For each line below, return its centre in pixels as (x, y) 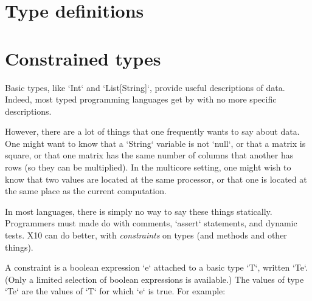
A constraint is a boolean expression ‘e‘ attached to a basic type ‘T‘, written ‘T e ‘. (156, 267)
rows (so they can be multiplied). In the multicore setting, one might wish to (148, 167)
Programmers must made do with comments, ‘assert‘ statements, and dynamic (151, 223)
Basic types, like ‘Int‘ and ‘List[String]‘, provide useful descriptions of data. (145, 87)
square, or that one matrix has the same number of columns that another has (149, 155)
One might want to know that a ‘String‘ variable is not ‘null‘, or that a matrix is (155, 143)
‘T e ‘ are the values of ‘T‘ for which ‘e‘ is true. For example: (115, 291)
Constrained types (83, 58)
